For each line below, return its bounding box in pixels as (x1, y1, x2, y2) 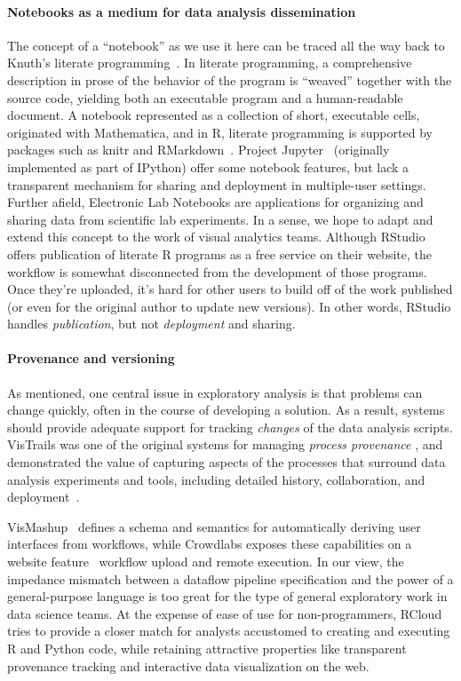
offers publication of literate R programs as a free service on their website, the (7, 244, 432, 263)
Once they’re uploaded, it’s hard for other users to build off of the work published (7, 280, 453, 298)
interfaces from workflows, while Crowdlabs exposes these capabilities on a (7, 535, 412, 553)
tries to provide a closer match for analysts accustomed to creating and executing (7, 622, 450, 640)
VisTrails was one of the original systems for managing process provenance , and (7, 435, 443, 454)
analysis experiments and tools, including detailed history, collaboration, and (7, 470, 425, 488)
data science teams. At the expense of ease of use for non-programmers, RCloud (7, 604, 442, 622)
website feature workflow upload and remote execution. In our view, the (7, 552, 404, 571)
